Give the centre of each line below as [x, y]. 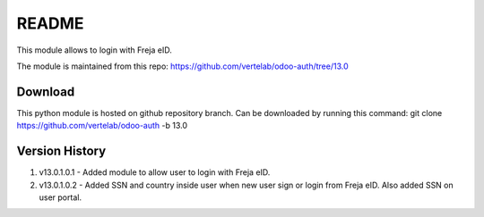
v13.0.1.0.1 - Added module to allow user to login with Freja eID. [155, 172]
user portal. [60, 197]
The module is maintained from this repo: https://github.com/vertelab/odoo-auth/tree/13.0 [182, 66]
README [50, 23]
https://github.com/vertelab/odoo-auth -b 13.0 [102, 126]
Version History [61, 151]
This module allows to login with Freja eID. [94, 50]
